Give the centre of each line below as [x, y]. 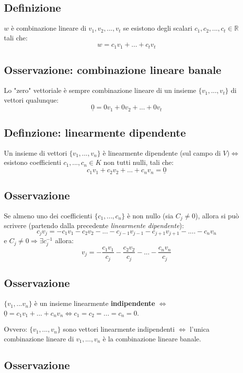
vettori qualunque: [31, 99]
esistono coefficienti [33, 162]
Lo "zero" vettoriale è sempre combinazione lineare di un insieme [100, 90]
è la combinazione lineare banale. [152, 338]
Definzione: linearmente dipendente [95, 133]
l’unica [200, 329]
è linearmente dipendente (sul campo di [162, 152]
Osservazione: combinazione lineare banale [113, 70]
